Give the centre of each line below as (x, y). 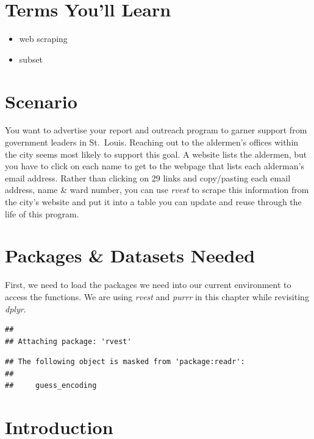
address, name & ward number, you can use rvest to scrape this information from (157, 190)
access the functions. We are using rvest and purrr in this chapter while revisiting (157, 296)
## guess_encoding (51, 386)
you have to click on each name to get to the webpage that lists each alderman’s (155, 166)
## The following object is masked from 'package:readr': (125, 362)
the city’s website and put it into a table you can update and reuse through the (153, 202)
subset (31, 59)
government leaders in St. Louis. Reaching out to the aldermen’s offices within (152, 142)
